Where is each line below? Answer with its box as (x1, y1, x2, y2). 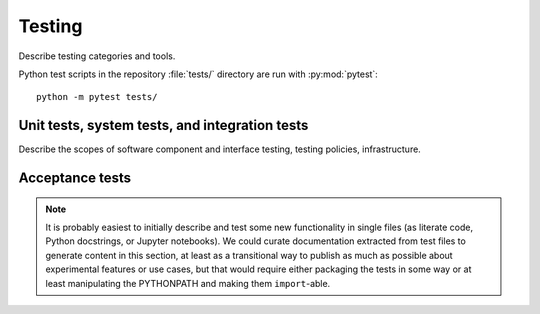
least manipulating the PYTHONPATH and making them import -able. (45, 277, 331, 289)
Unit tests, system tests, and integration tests (18, 117, 309, 134)
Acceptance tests (18, 170, 132, 187)
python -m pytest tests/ (36, 91, 158, 103)
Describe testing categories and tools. (18, 50, 176, 62)
